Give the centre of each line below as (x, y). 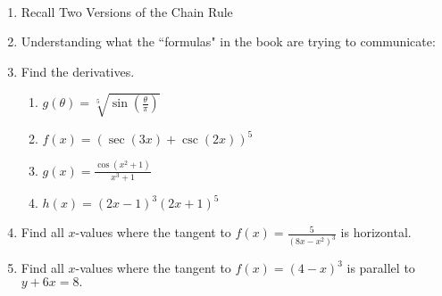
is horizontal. (376, 232)
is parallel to (381, 268)
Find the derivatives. (78, 71)
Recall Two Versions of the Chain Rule (127, 11)
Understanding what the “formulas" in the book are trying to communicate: (228, 41)
